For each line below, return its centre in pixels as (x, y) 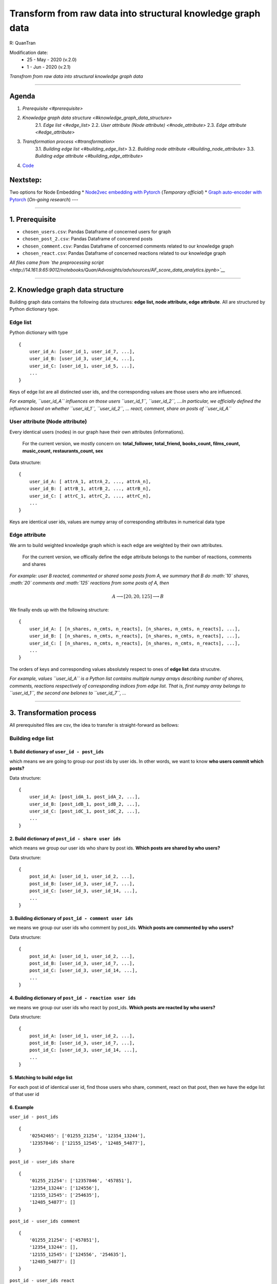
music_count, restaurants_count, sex (63, 451)
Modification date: (29, 52)
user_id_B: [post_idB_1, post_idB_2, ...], (85, 804)
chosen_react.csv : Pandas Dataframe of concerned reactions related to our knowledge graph (124, 253)
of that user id (24, 1094)
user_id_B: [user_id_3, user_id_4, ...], (82, 359)
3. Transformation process (53, 713)
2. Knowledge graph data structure (67, 289)
